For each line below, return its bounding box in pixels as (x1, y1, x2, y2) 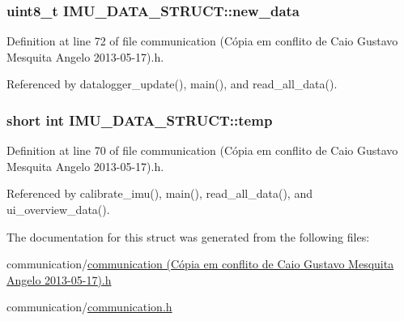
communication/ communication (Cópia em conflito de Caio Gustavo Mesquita (6, 255, 394, 272)
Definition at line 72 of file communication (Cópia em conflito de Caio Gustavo (6, 32, 398, 49)
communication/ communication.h (6, 298, 172, 315)
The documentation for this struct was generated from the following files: (6, 228, 370, 245)
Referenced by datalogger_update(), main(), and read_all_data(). (6, 75, 338, 92)
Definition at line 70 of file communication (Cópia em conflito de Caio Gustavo (6, 142, 398, 159)
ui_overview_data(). (6, 201, 110, 217)
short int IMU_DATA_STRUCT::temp (6, 109, 273, 130)
